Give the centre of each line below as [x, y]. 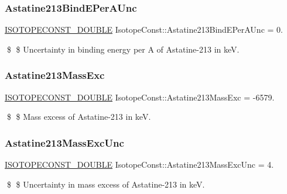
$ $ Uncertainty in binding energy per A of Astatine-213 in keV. [123, 49]
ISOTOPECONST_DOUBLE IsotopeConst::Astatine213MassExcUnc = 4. [139, 164]
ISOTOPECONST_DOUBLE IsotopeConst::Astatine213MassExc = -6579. [140, 97]
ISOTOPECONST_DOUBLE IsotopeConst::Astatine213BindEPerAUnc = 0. [144, 30]
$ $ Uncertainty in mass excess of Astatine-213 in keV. [106, 184]
